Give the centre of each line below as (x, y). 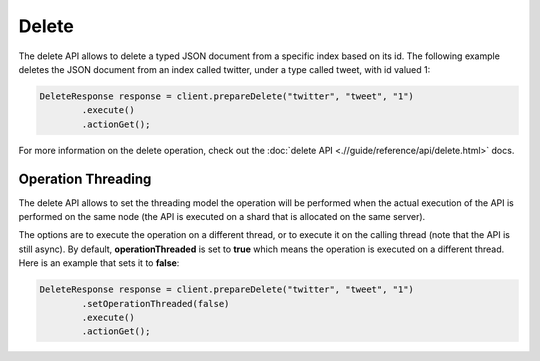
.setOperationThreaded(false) (155, 303)
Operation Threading (85, 178)
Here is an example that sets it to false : (99, 263)
